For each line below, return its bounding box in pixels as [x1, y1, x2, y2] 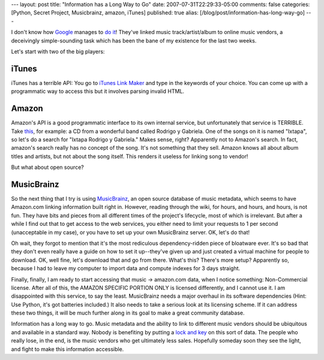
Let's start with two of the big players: [11, 48, 105, 55]
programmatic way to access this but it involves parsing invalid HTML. [11, 87, 185, 95]
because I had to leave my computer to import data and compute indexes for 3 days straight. [11, 265, 241, 272]
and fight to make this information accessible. [11, 345, 124, 353]
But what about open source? [11, 164, 84, 171]
